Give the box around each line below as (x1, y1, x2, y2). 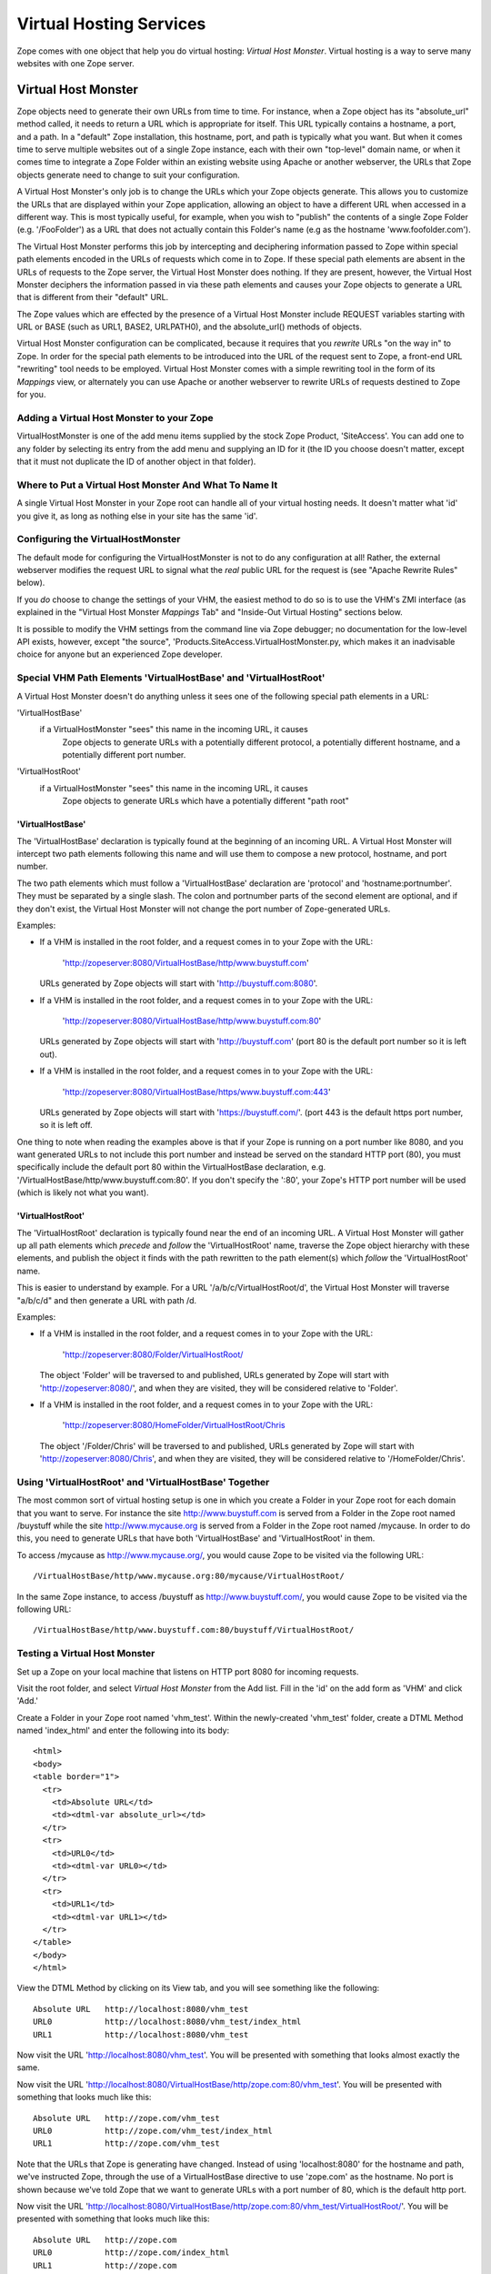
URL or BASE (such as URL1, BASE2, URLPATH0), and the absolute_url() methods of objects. (16, 321, 363, 332)
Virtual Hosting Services (16, 14, 206, 34)
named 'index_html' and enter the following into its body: (16, 1725, 230, 1736)
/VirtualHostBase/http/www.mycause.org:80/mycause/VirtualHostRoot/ (33, 1571, 345, 1582)
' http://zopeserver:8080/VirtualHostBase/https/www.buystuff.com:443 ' (62, 1086, 331, 1097)
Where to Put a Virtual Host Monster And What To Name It (16, 478, 278, 491)
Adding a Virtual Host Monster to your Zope (16, 411, 214, 424)
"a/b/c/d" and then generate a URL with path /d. (16, 1294, 197, 1305)
